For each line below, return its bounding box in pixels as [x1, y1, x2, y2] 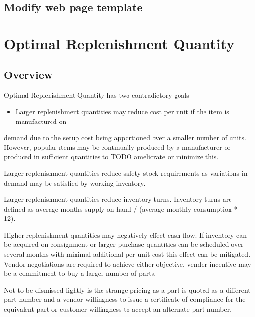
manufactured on [15, 116, 67, 126]
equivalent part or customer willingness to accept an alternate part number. [4, 304, 232, 314]
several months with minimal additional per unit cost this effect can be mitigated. [4, 249, 251, 259]
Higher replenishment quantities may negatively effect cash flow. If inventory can [4, 229, 247, 240]
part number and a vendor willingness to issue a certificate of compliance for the [4, 294, 246, 304]
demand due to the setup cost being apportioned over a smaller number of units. [4, 132, 246, 143]
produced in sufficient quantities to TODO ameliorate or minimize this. [4, 151, 219, 162]
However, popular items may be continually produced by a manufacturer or [4, 142, 230, 152]
